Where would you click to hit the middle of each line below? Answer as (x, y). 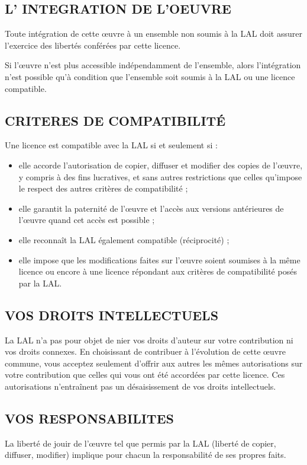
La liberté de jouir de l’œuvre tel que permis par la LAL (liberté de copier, (140, 443)
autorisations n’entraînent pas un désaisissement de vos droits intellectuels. (140, 386)
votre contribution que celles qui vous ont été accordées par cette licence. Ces (145, 375)
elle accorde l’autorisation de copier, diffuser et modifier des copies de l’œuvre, (161, 165)
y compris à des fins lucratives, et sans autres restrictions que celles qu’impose (160, 176)
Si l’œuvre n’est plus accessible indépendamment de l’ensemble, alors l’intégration (153, 65)
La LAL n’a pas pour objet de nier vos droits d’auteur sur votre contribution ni (149, 340)
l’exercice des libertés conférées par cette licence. (93, 45)
